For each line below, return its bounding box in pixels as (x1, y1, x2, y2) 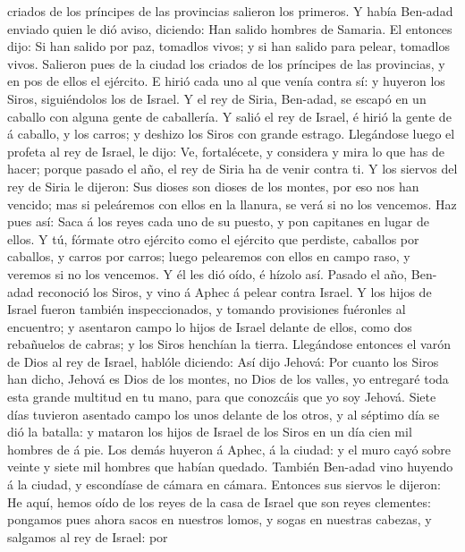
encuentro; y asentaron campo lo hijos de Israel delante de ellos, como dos (7, 317, 412, 335)
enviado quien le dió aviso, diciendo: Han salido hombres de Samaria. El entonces (7, 19, 452, 38)
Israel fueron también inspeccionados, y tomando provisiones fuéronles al (7, 300, 406, 318)
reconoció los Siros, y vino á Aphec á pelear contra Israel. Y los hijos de (38, 282, 432, 301)
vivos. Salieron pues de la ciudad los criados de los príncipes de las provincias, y (7, 54, 445, 72)
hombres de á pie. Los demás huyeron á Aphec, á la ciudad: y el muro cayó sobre (7, 439, 452, 458)
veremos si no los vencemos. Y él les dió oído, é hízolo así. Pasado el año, (7, 264, 408, 283)
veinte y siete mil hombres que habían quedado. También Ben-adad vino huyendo (7, 457, 453, 476)
